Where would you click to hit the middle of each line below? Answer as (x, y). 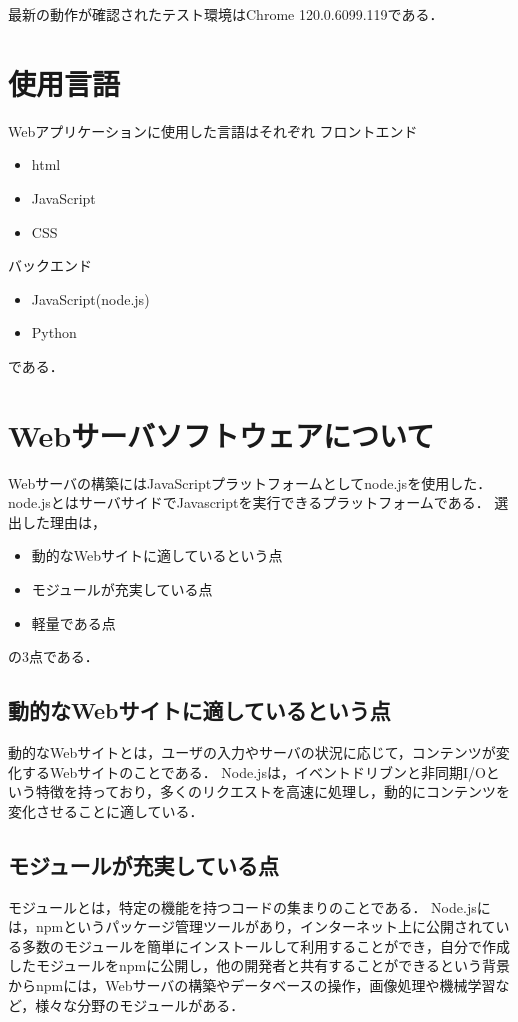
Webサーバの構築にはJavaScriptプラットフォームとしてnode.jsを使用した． (250, 482)
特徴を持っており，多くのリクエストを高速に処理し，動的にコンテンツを (272, 791)
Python (54, 332)
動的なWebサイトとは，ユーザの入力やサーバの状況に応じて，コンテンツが (252, 751)
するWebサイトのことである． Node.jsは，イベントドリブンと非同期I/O (253, 771)
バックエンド (50, 265)
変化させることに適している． (106, 810)
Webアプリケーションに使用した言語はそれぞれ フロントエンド (213, 130)
